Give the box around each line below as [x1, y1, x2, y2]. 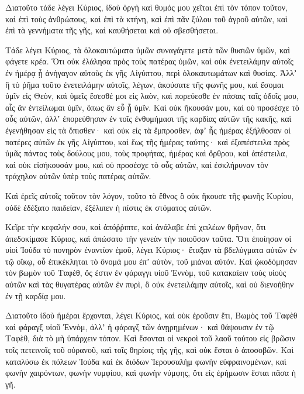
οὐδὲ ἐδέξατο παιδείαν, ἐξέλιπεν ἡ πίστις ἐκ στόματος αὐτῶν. [5, 201, 212, 213]
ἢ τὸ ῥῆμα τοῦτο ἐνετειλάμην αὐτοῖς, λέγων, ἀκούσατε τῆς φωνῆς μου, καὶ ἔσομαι [5, 78, 284, 90]
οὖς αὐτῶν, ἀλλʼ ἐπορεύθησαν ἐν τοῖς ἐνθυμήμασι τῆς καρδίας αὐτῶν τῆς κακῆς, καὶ [5, 112, 292, 125]
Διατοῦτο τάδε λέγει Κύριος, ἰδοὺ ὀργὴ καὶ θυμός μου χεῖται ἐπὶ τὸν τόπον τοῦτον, [5, 1, 288, 13]
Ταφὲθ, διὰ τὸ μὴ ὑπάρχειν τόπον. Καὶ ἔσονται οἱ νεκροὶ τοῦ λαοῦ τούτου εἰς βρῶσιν [5, 332, 295, 344]
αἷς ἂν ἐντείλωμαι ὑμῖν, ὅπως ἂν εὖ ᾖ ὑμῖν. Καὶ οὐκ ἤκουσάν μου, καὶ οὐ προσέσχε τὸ [5, 101, 299, 113]
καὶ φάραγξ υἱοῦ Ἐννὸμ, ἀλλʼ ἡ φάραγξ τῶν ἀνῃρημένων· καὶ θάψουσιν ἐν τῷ [5, 320, 274, 333]
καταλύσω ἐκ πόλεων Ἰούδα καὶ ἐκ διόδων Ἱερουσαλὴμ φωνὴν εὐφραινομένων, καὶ [5, 355, 286, 367]
